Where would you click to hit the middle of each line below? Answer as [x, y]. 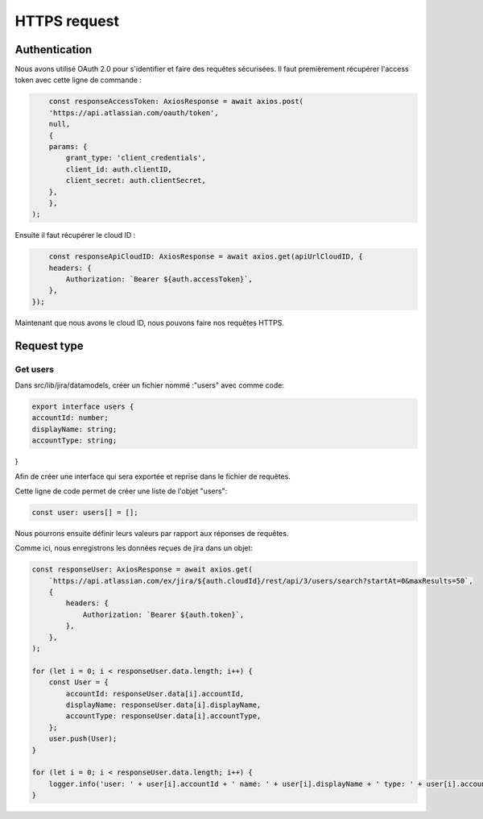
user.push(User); [83, 739]
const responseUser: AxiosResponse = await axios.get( [142, 570]
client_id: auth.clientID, [119, 169]
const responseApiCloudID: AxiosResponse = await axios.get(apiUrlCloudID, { [206, 257]
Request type [49, 345]
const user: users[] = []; [85, 512]
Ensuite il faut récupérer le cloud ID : [75, 235]
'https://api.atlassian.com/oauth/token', [134, 112]
